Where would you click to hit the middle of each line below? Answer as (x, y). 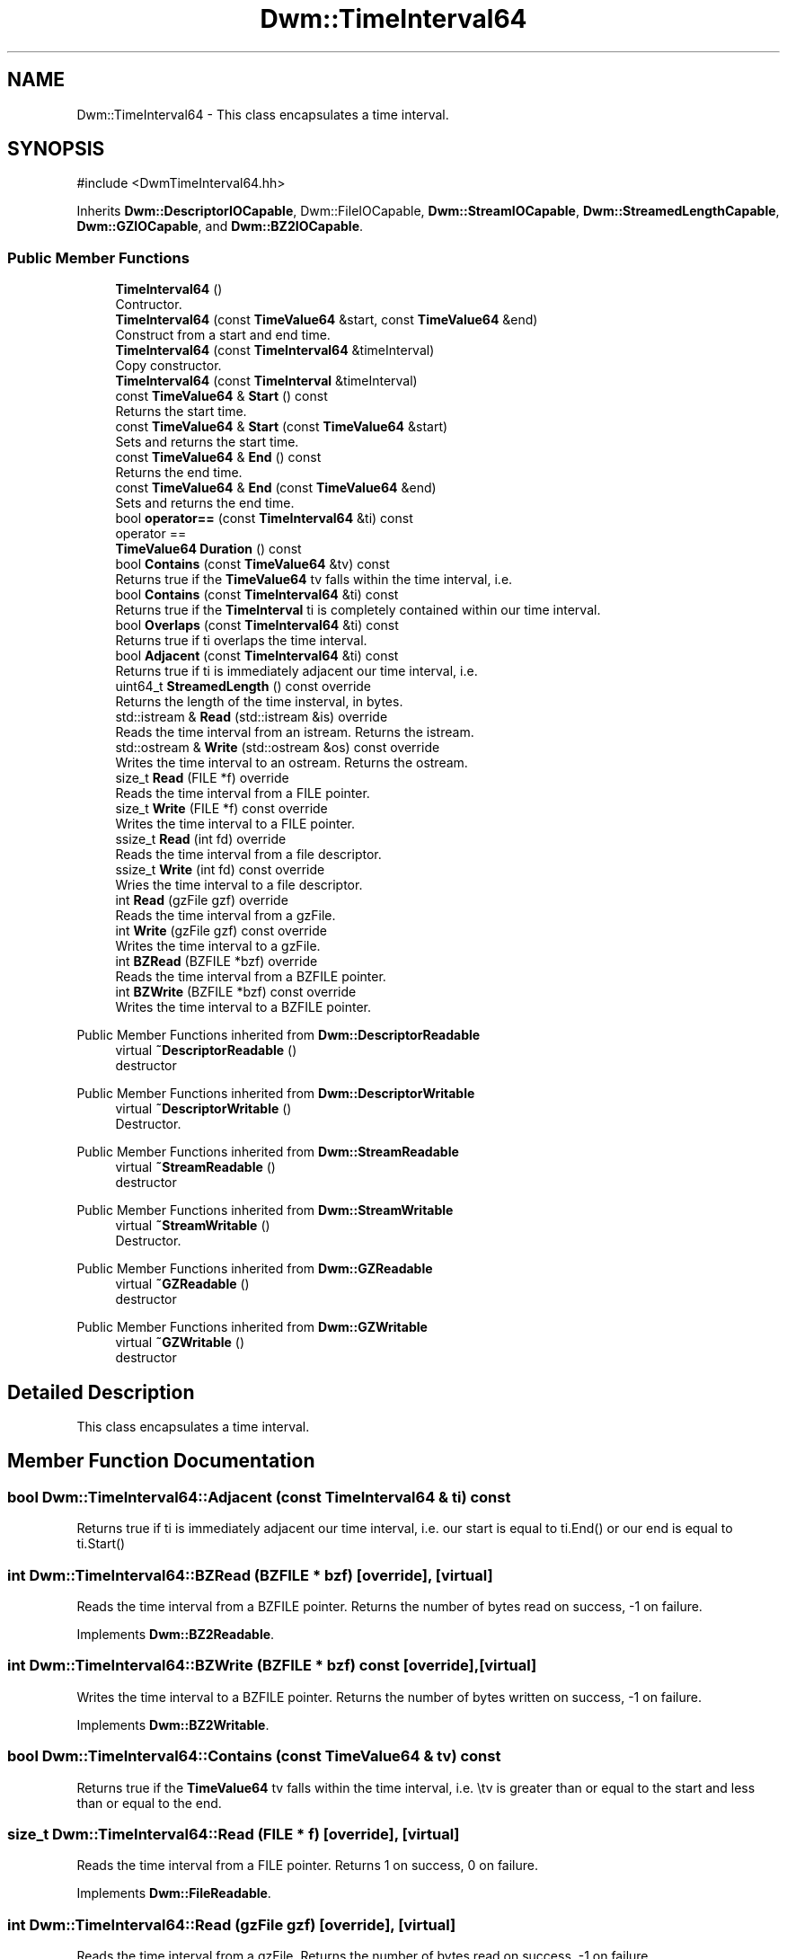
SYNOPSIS (56, 149)
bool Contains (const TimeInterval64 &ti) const (257, 595)
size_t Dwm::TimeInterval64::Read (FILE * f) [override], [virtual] (234, 1834)
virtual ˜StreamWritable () (193, 1226)
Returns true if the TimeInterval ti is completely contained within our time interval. (358, 610)
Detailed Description (101, 1392)
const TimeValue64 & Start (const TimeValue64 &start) (282, 427)
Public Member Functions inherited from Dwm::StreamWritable (265, 1210)
